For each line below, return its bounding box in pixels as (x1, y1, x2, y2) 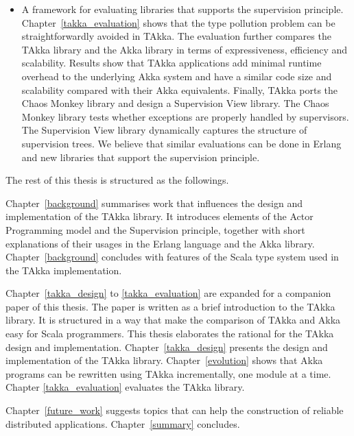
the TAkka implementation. (5, 263, 122, 277)
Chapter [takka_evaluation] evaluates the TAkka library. (5, 380, 245, 394)
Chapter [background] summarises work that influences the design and (5, 195, 303, 210)
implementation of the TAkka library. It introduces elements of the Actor (5, 209, 314, 223)
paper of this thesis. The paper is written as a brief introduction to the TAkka (5, 299, 335, 313)
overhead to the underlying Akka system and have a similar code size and (21, 69, 332, 83)
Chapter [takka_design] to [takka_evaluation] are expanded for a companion (5, 286, 331, 300)
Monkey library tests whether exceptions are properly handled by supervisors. (21, 109, 349, 123)
